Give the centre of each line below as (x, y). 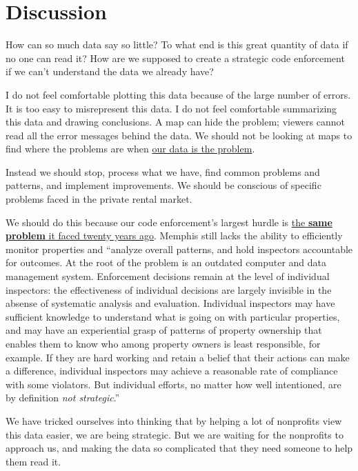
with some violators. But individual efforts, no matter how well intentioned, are (173, 384)
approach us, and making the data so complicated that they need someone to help (179, 448)
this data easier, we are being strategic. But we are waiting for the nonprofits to (175, 434)
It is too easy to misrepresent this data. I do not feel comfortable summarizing (171, 108)
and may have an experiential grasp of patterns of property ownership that (164, 330)
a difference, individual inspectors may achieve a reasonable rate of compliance (172, 371)
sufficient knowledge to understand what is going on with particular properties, (173, 316)
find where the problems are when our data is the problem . (130, 149)
